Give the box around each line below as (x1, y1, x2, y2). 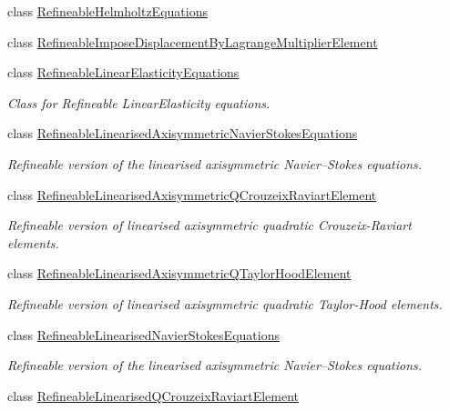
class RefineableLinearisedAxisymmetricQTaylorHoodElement (7, 264, 352, 283)
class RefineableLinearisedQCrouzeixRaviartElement (7, 386, 300, 405)
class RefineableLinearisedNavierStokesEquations (7, 325, 280, 344)
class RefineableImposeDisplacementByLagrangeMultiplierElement (7, 32, 378, 51)
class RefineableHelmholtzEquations (7, 2, 208, 20)
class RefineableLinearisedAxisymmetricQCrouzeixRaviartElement (7, 185, 377, 204)
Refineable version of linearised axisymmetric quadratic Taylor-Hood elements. (7, 294, 443, 313)
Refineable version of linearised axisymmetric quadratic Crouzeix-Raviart (7, 216, 412, 235)
